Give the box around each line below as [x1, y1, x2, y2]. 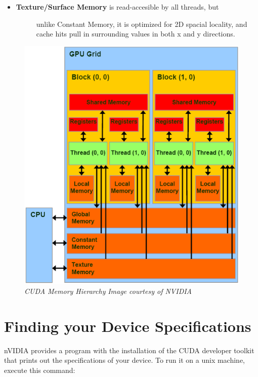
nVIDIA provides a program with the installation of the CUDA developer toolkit [4, 345, 254, 355]
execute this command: [4, 364, 75, 375]
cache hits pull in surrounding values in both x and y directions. [36, 28, 235, 39]
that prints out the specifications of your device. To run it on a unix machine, [4, 355, 245, 365]
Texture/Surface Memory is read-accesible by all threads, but [16, 2, 219, 12]
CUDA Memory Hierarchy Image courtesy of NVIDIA [24, 285, 192, 296]
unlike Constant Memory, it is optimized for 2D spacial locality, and [36, 18, 247, 29]
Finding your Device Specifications [4, 315, 251, 336]
